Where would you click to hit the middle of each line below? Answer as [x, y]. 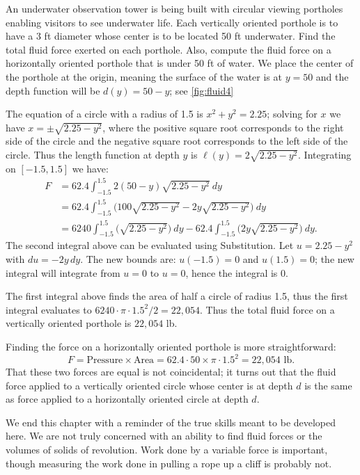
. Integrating [325, 155]
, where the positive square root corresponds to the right [223, 127]
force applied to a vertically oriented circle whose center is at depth [149, 385]
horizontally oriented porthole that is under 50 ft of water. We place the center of [180, 63]
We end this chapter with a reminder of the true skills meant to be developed [171, 422]
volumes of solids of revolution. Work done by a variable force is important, [167, 450]
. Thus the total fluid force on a [267, 309]
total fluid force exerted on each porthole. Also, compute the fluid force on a [169, 49]
